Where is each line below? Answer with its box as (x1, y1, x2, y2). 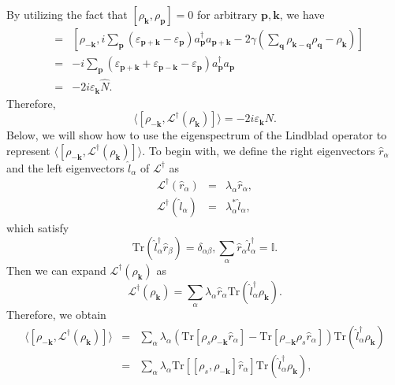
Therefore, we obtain (6, 306, 106, 323)
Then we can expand (6, 261, 106, 278)
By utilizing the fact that (6, 6, 128, 22)
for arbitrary (196, 6, 258, 22)
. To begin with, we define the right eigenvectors (142, 142, 375, 158)
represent (6, 142, 50, 158)
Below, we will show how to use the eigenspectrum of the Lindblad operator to (6, 127, 387, 143)
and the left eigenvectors (6, 159, 125, 176)
